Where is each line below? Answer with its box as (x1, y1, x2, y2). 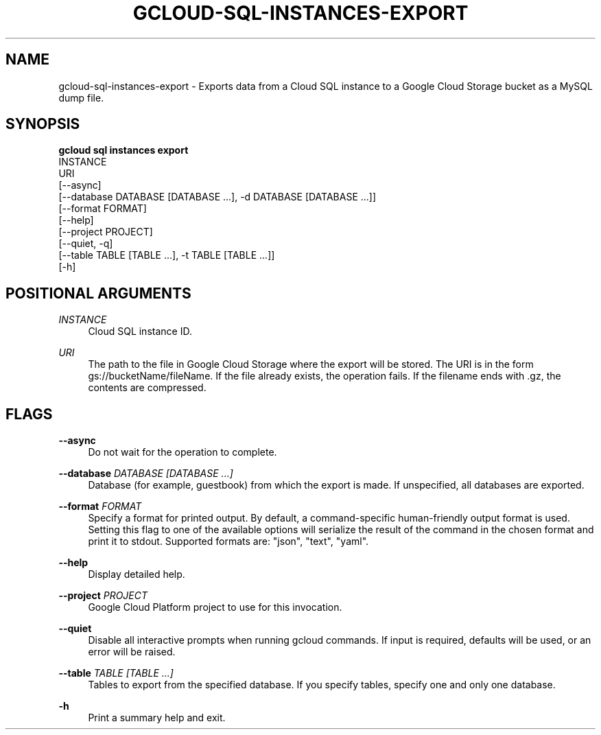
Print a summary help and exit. (88, 712, 226, 724)
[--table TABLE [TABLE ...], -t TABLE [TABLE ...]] (58, 249, 275, 261)
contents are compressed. (88, 382, 207, 394)
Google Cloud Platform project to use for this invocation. (88, 601, 342, 614)
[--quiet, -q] (58, 237, 113, 250)
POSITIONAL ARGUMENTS (5, 284, 191, 302)
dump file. (58, 91, 104, 104)
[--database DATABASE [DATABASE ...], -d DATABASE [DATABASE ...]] (58, 191, 377, 203)
